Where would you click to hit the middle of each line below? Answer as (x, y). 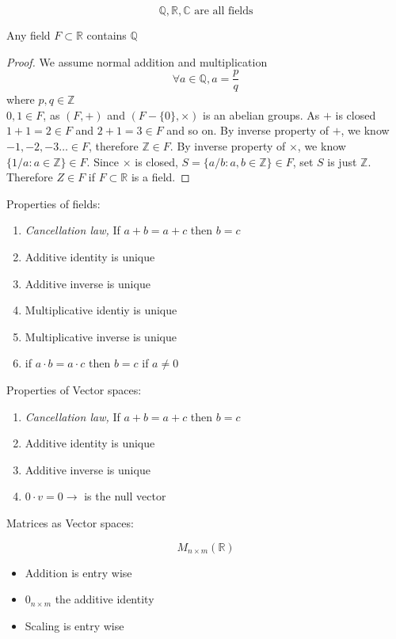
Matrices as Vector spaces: (70, 522)
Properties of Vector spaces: (74, 389)
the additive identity (105, 599)
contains (107, 35)
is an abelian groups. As (261, 114)
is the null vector (125, 496)
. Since (103, 161)
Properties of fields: (53, 203)
